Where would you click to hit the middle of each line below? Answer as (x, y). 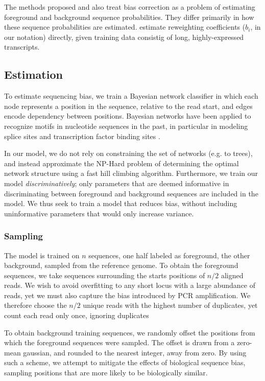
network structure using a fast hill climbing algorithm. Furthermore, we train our (131, 173)
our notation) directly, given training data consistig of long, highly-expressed (124, 37)
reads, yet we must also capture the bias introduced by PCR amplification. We (127, 295)
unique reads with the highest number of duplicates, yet (170, 305)
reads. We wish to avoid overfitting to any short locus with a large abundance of (130, 285)
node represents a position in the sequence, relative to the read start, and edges (128, 106)
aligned (232, 275)
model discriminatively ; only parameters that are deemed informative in (117, 183)
